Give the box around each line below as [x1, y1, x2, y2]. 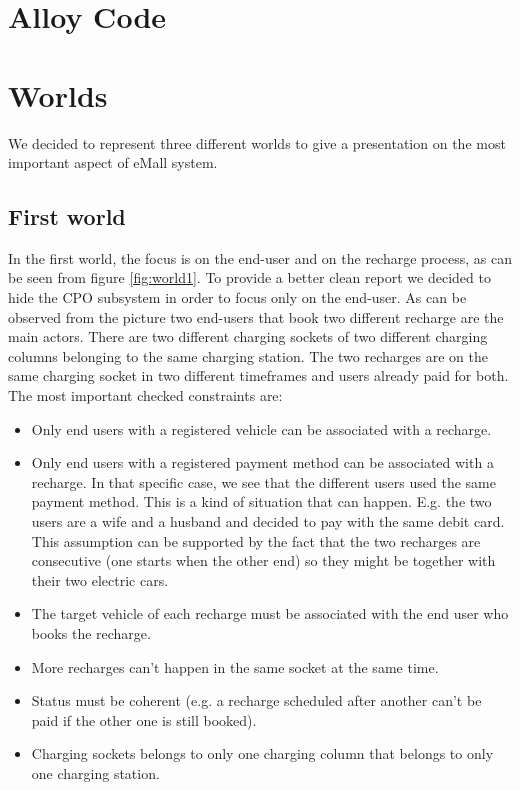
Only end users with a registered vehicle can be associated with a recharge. [31, 418, 492, 439]
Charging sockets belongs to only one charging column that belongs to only [31, 743, 494, 764]
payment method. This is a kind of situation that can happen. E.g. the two [31, 491, 492, 512]
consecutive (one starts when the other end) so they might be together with [31, 550, 496, 571]
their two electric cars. [31, 569, 169, 590]
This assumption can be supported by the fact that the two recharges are [31, 530, 481, 551]
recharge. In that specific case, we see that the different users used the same [31, 471, 496, 492]
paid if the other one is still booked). [31, 709, 257, 730]
